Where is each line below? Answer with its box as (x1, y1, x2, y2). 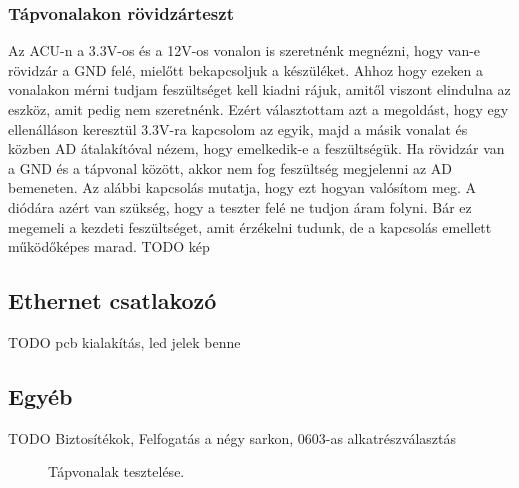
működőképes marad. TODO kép (8, 236, 210, 257)
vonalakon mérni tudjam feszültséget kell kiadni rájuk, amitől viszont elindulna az (8, 79, 511, 100)
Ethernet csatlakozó (8, 285, 217, 316)
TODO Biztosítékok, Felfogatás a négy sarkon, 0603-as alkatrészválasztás (8, 427, 456, 448)
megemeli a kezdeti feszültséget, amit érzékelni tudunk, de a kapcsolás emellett (8, 216, 492, 237)
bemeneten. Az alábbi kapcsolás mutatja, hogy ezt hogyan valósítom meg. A (8, 177, 477, 198)
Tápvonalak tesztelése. (48, 461, 185, 482)
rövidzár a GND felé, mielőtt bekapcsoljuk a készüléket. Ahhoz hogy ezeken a (8, 59, 483, 80)
